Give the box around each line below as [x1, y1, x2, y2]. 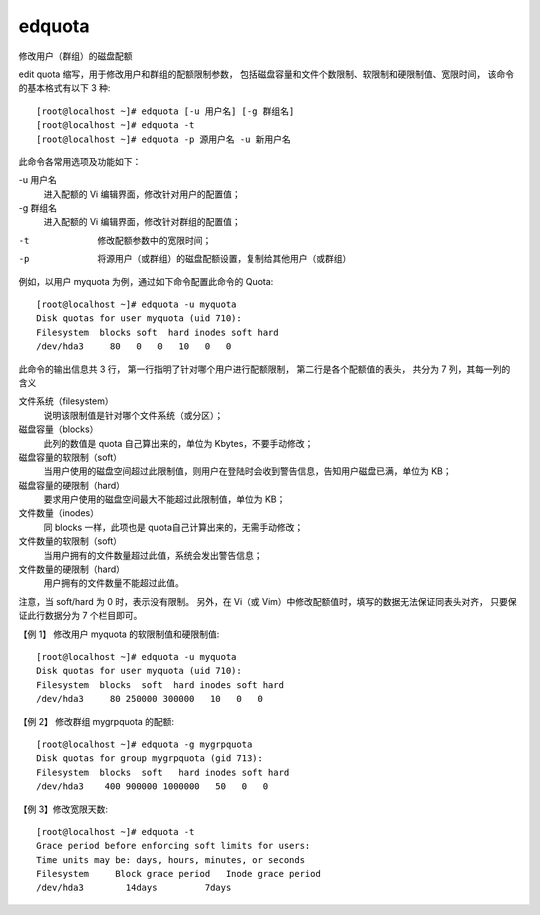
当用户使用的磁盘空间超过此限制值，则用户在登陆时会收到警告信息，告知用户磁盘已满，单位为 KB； [43, 465, 452, 477]
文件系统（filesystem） [18, 395, 114, 407]
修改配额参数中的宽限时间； [97, 234, 212, 246]
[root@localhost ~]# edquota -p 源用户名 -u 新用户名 [36, 133, 292, 145]
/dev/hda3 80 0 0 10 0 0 [36, 341, 232, 352]
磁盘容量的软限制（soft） [18, 451, 123, 463]
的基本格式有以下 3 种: [18, 82, 111, 94]
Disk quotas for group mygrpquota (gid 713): [36, 753, 264, 764]
